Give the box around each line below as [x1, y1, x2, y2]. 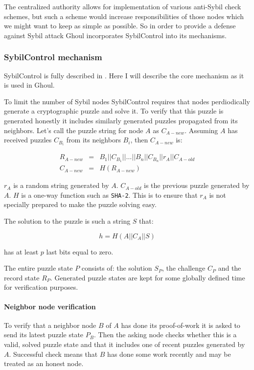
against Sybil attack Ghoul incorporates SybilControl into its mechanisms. [4, 30, 227, 40]
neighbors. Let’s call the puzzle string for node [4, 125, 143, 135]
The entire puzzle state [4, 263, 73, 273]
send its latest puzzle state [4, 329, 84, 340]
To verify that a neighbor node [4, 320, 96, 330]
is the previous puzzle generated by [144, 180, 250, 190]
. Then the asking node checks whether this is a [93, 329, 237, 340]
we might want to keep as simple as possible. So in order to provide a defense [4, 21, 236, 31]
